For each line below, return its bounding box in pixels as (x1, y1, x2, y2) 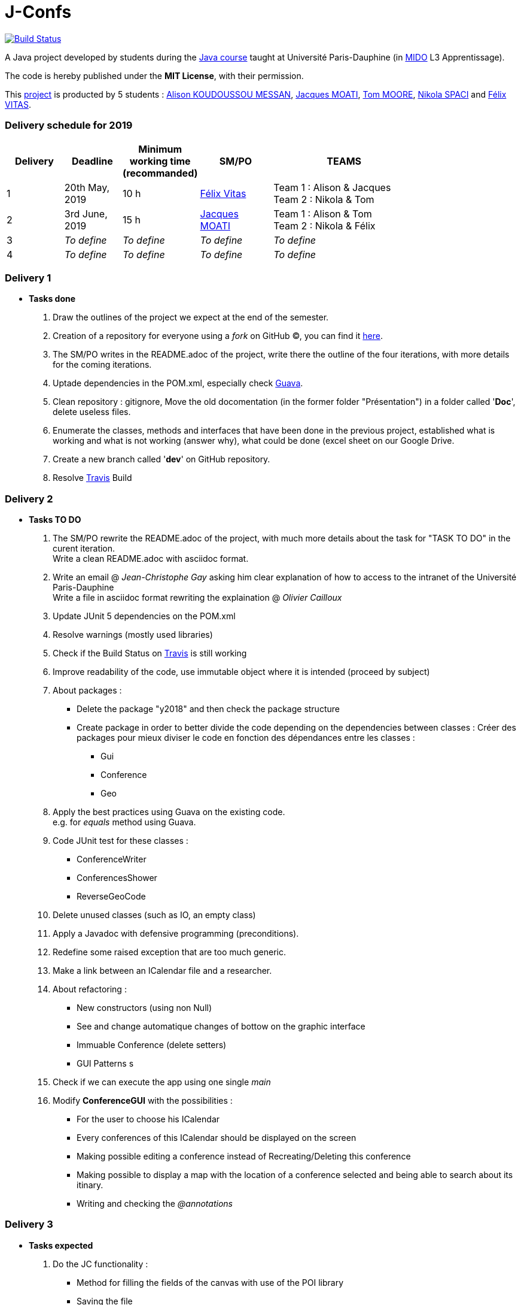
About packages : (53, 685, 122, 695)
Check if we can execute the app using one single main (53, 1077, 271, 1087)
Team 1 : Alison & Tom (273, 207, 372, 220)
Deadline (71, 155, 113, 167)
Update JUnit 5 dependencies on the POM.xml (53, 611, 236, 621)
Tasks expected (29, 1240, 93, 1251)
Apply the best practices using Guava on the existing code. (53, 807, 285, 817)
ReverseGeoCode (77, 891, 146, 901)
